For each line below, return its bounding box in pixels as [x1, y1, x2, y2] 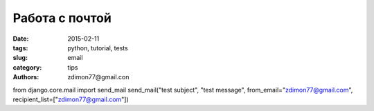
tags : [12, 43, 28, 52]
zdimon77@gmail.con [67, 73, 130, 81]
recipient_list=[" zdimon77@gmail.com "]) [12, 95, 130, 103]
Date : [12, 34, 29, 43]
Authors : [12, 73, 39, 81]
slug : [12, 54, 28, 62]
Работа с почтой [12, 10, 112, 26]
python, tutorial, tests [67, 43, 128, 52]
